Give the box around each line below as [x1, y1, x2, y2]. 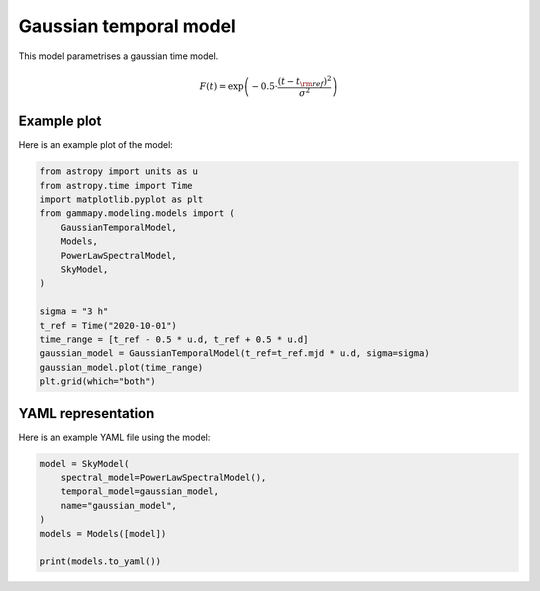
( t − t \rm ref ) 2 [277, 73, 332, 89]
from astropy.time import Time [39, 180, 194, 191]
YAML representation [18, 405, 155, 422]
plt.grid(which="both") [39, 376, 157, 387]
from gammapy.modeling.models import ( [39, 208, 235, 219]
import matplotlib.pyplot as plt [39, 194, 204, 205]
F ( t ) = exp [199, 80, 244, 92]
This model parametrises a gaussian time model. [18, 50, 219, 62]
